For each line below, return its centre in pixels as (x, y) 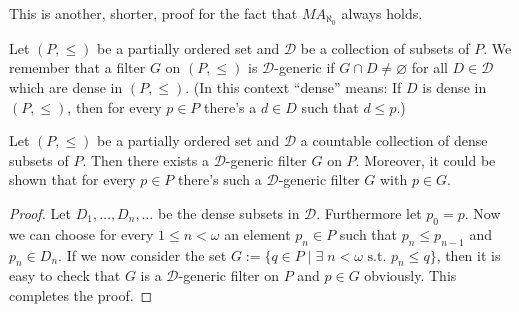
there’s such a (220, 179)
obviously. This (410, 275)
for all (429, 67)
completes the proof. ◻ (81, 295)
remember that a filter (77, 67)
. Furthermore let (369, 213)
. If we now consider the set (142, 254)
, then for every (114, 106)
